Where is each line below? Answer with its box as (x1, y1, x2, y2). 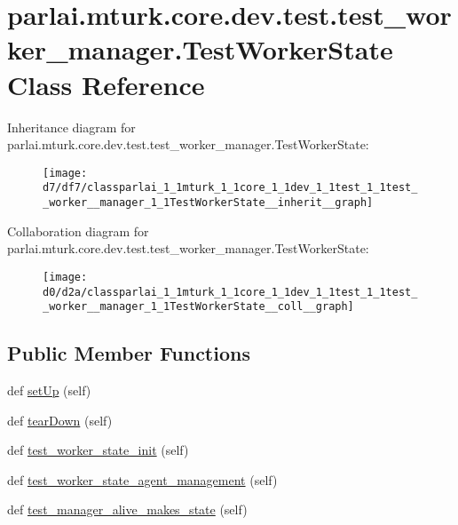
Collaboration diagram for (7, 221, 149, 240)
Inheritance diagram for (7, 117, 136, 136)
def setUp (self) (7, 381, 91, 400)
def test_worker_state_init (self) (7, 441, 189, 459)
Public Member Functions (7, 339, 250, 367)
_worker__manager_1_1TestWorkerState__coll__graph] (43, 300, 354, 314)
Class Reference (7, 66, 205, 102)
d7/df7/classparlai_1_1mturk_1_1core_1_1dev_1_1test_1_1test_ (43, 181, 418, 195)
